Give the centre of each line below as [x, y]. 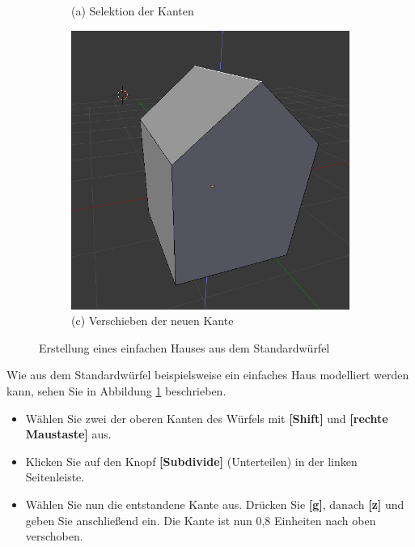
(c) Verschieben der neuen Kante [152, 321]
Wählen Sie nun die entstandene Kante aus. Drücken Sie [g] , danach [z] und [215, 504]
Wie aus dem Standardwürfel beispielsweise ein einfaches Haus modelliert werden [208, 375]
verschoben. [54, 536]
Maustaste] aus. [68, 434]
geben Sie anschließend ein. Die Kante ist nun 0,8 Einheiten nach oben [201, 520]
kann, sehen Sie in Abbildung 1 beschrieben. [116, 390]
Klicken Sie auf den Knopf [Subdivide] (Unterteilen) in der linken [191, 461]
